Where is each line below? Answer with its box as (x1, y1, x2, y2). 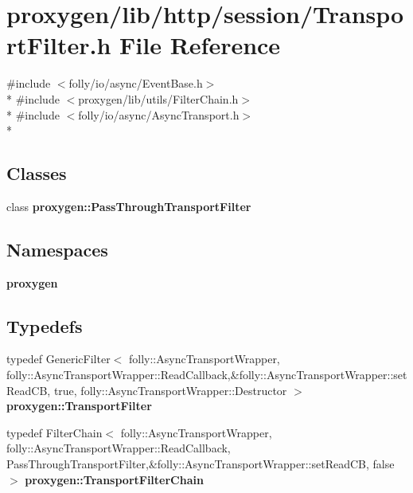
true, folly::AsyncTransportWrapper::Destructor (53, 381, 287, 398)
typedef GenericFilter (6, 350, 111, 367)
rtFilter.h (6, 29, 111, 61)
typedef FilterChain (6, 424, 103, 440)
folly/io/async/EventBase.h (68, 75, 203, 92)
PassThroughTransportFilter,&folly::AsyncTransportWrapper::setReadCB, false (6, 456, 395, 472)
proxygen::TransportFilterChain (25, 471, 204, 487)
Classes (6, 161, 67, 186)
